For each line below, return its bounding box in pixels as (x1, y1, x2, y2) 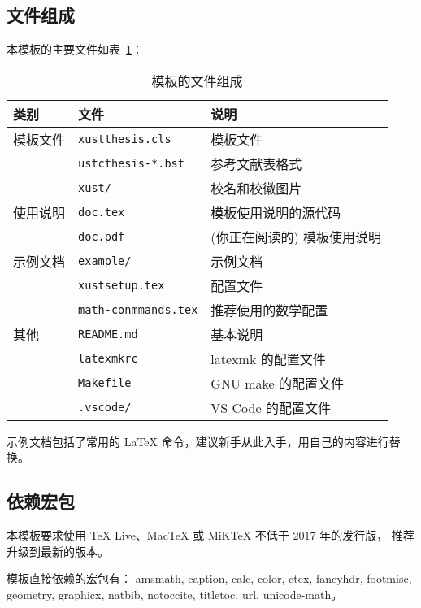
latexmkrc (78, 351, 138, 365)
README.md (78, 327, 138, 341)
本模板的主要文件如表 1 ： (7, 41, 143, 58)
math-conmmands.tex (78, 302, 198, 316)
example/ (78, 254, 132, 267)
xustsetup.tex (78, 278, 165, 292)
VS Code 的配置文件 (210, 397, 331, 417)
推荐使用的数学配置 (210, 300, 328, 319)
